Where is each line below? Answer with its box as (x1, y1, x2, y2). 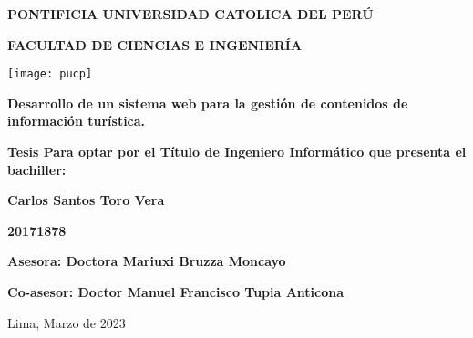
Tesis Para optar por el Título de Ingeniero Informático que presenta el (7, 142, 467, 161)
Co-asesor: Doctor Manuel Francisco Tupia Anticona (7, 282, 344, 301)
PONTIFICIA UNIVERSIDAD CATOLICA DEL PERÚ (7, 5, 374, 23)
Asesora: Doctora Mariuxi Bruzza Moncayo (7, 251, 286, 271)
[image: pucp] (7, 67, 93, 81)
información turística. (7, 111, 146, 130)
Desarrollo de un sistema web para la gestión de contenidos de (7, 93, 408, 112)
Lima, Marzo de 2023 (7, 312, 126, 332)
